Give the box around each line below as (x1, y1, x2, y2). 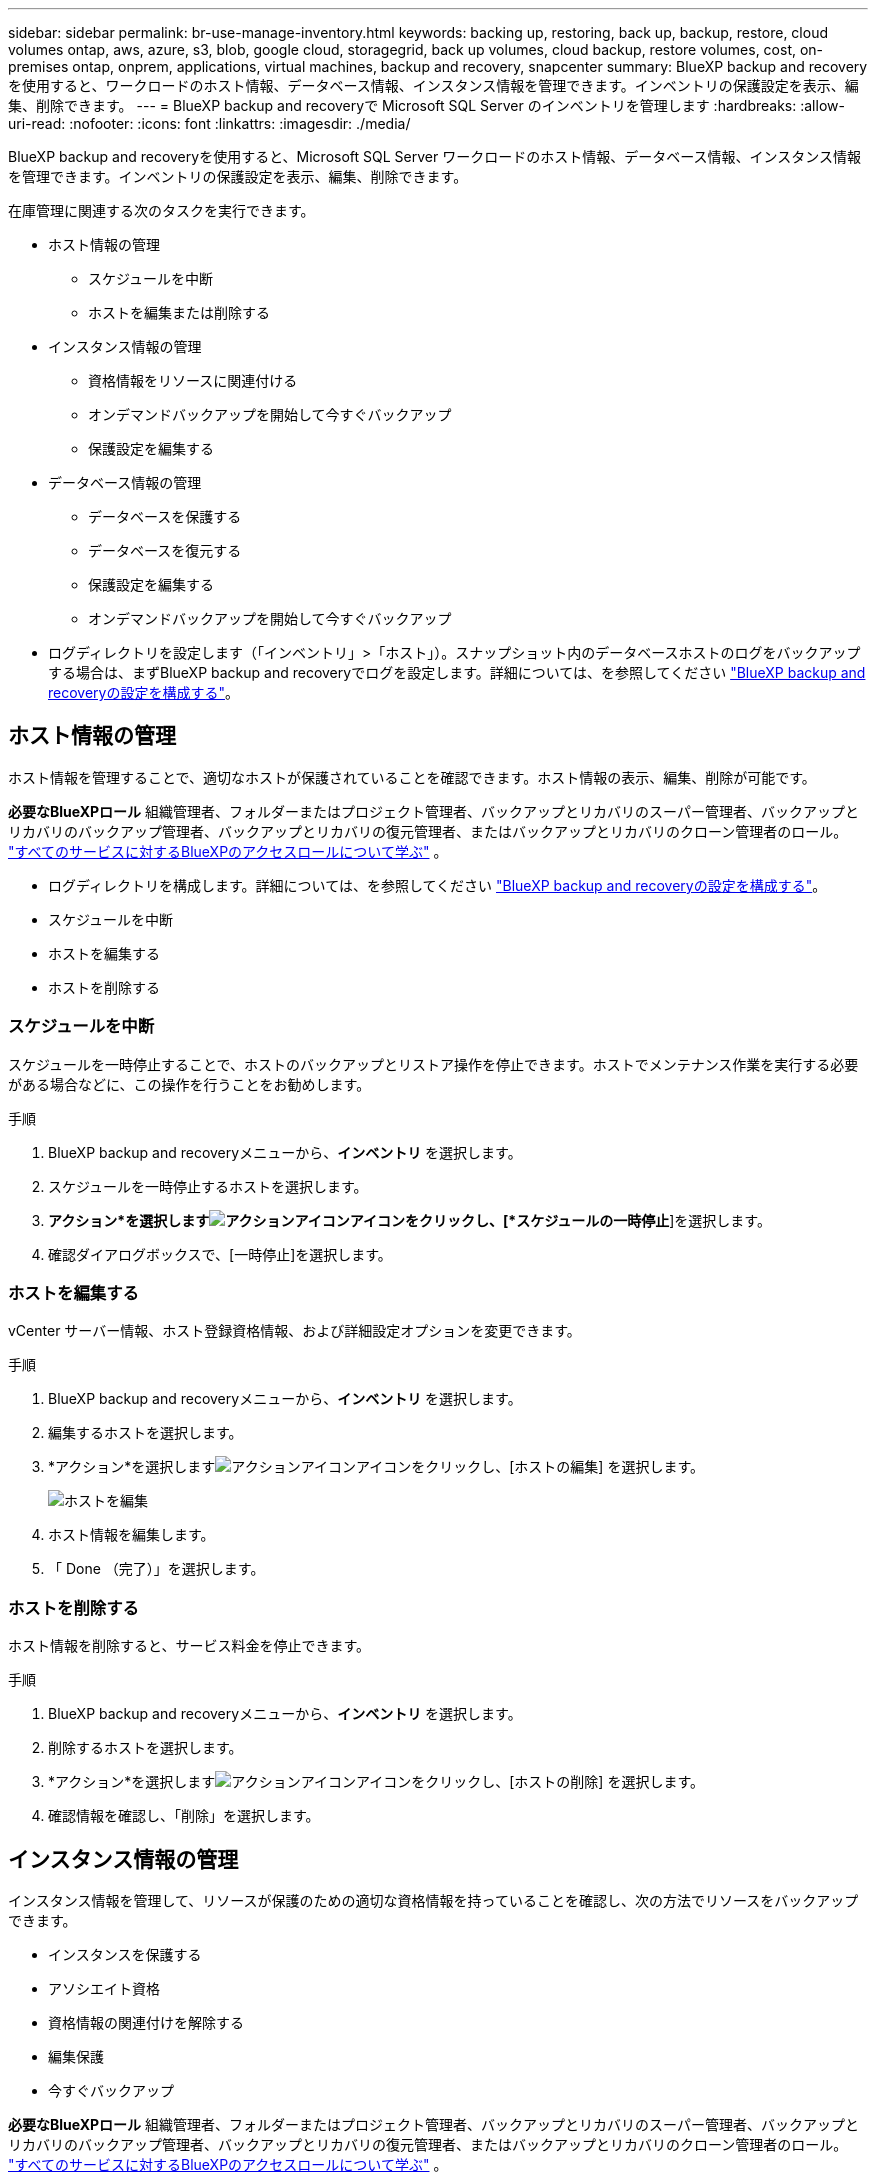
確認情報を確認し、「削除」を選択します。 (48, 1807, 320, 1825)
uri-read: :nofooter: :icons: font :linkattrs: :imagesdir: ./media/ (8, 115, 411, 132)
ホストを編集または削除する (88, 304, 270, 321)
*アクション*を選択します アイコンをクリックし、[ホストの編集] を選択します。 (48, 1458, 704, 1476)
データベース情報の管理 (48, 474, 202, 491)
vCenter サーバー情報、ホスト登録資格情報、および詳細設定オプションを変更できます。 (8, 1322, 581, 1340)
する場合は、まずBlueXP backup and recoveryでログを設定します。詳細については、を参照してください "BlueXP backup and (48, 664, 866, 681)
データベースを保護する (88, 508, 242, 525)
